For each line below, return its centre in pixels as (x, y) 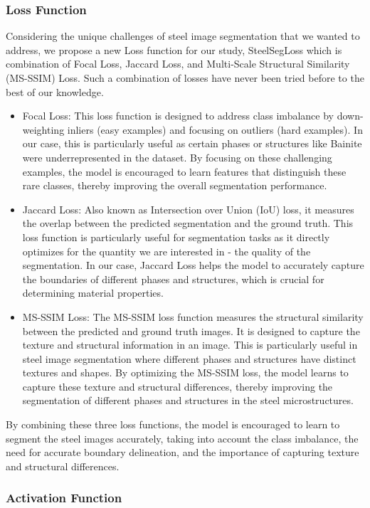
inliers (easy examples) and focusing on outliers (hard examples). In (215, 129)
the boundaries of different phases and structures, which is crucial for (173, 279)
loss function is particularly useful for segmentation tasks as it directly (176, 237)
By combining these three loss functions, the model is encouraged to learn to (173, 424)
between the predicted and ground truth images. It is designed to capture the (191, 330)
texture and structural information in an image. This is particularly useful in (190, 345)
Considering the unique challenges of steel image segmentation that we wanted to (183, 36)
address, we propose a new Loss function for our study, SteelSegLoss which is (174, 49)
